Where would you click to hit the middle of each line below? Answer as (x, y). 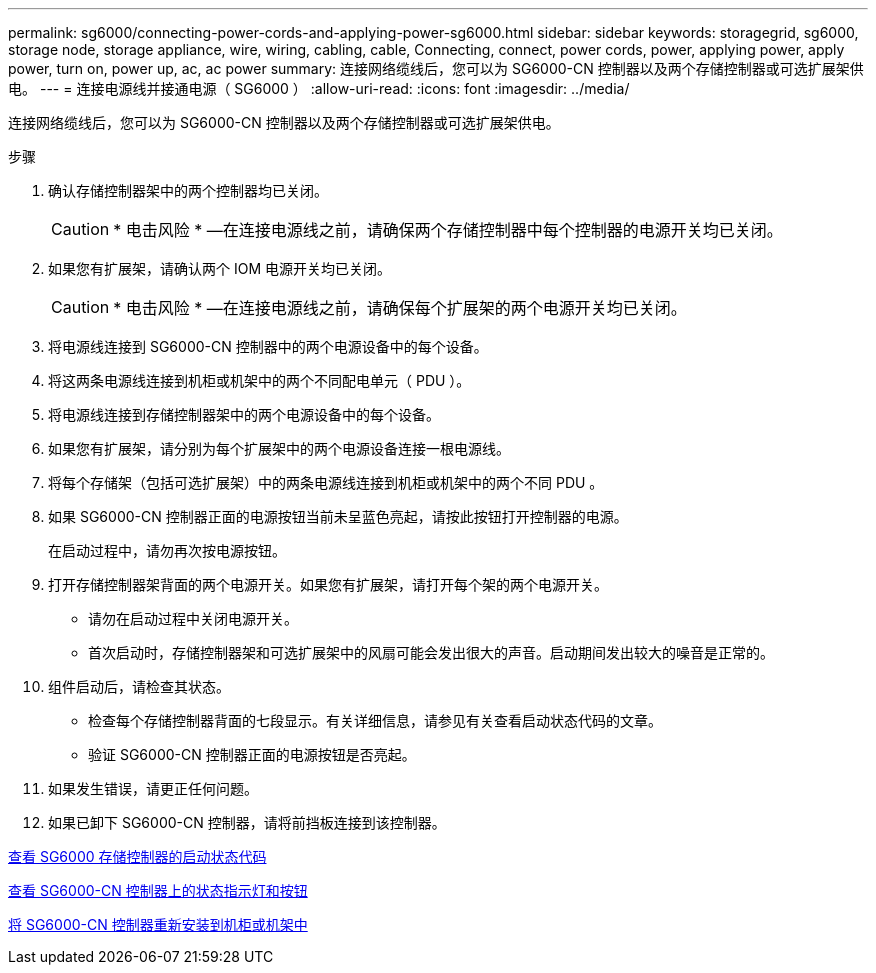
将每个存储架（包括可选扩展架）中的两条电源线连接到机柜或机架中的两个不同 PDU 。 (326, 482)
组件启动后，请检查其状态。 (139, 686)
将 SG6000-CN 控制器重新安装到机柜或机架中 (158, 924)
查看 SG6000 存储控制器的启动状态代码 (137, 856)
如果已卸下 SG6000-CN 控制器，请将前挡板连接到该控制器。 (247, 822)
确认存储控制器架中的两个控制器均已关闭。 (188, 190)
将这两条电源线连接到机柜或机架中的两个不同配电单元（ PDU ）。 (259, 380)
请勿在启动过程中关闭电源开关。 (193, 618)
